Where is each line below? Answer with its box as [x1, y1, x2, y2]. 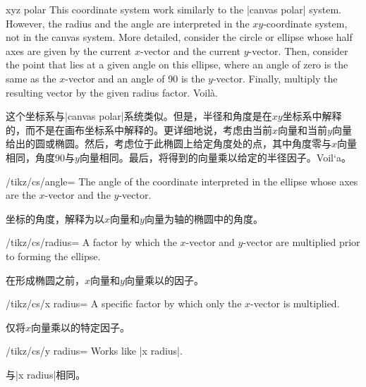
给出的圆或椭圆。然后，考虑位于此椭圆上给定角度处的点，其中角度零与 [6, 136, 331, 151]
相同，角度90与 [6, 149, 75, 164]
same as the [6, 70, 56, 85]
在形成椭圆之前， [6, 272, 85, 287]
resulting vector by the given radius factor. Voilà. [6, 85, 218, 99]
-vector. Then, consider [248, 43, 348, 58]
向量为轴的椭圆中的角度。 [144, 211, 263, 226]
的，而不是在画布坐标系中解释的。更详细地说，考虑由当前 [6, 122, 272, 137]
